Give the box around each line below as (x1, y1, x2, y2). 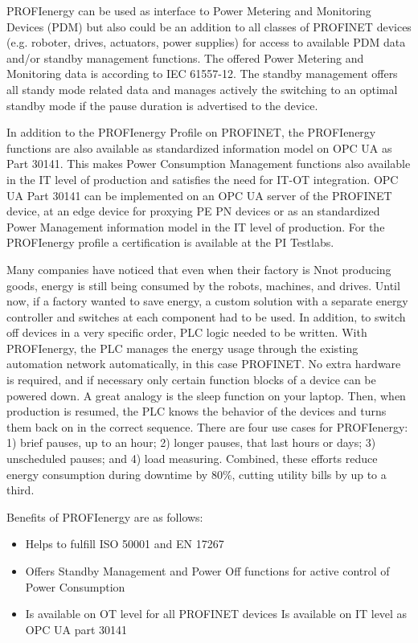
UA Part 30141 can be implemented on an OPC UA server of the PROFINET (6, 186, 392, 203)
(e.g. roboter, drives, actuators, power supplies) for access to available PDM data (6, 34, 406, 51)
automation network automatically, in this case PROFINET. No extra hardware (6, 355, 401, 372)
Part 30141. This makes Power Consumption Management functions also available (6, 155, 411, 172)
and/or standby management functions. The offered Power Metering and (6, 49, 364, 66)
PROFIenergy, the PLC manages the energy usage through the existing (6, 339, 359, 356)
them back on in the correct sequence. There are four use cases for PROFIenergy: (6, 418, 408, 435)
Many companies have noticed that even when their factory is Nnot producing (6, 260, 391, 277)
